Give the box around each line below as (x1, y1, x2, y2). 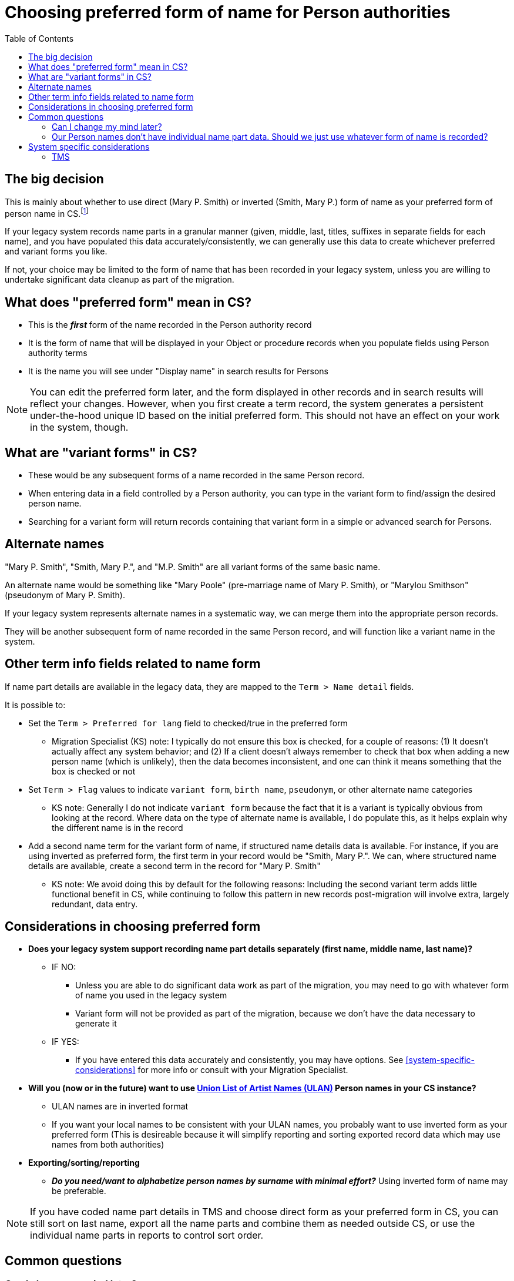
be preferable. (52, 1186, 106, 1196)
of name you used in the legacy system (75, 990, 227, 1001)
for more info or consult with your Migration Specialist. (137, 1065, 348, 1075)
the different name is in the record (52, 822, 183, 833)
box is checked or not (52, 766, 136, 776)
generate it (75, 1018, 117, 1029)
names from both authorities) (52, 1139, 164, 1150)
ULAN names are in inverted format (52, 1101, 189, 1112)
